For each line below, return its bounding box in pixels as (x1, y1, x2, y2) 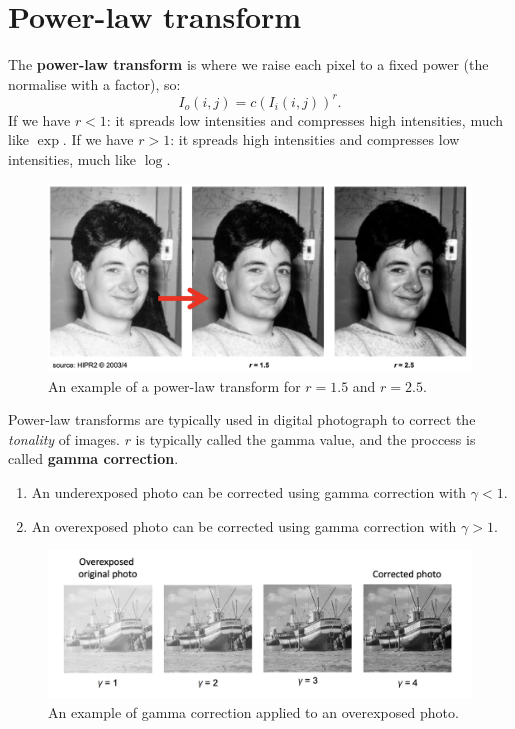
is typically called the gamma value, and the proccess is (135, 428, 476, 449)
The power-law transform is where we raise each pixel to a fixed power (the (8, 54, 489, 75)
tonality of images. (8, 428, 120, 449)
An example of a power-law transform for (48, 375, 301, 396)
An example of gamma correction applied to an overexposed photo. (48, 701, 459, 722)
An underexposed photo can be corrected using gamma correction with (31, 481, 467, 502)
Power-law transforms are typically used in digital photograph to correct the (8, 409, 476, 430)
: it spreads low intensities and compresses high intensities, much (106, 109, 504, 130)
